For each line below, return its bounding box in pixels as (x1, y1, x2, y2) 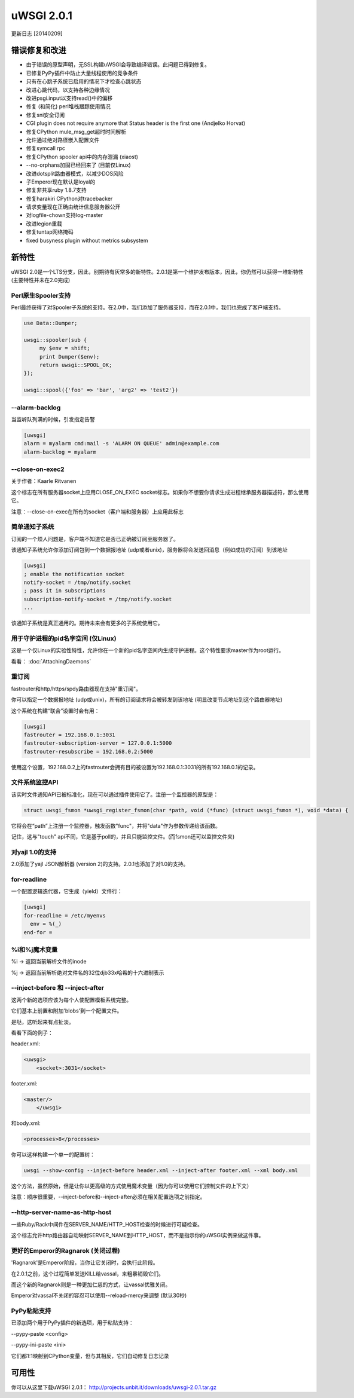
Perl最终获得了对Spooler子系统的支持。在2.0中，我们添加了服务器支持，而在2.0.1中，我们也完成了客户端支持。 (11, 304, 284, 311)
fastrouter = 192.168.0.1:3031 (23, 731, 116, 738)
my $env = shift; (39, 345, 90, 352)
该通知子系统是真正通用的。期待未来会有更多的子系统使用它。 (11, 619, 163, 627)
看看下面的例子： (11, 1029, 53, 1036)
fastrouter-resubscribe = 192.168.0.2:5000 (23, 748, 154, 755)
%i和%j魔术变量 (11, 945, 58, 953)
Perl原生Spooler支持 (11, 291, 71, 299)
